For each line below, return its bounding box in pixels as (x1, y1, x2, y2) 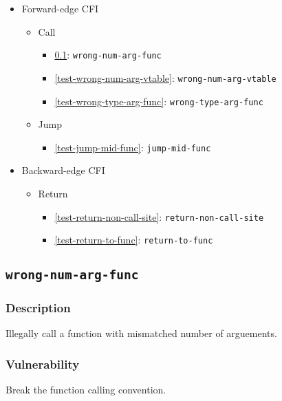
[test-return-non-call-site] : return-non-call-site (54, 209, 264, 224)
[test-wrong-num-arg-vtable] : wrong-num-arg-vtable (54, 70, 276, 85)
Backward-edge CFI (21, 163, 105, 177)
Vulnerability (6, 356, 80, 372)
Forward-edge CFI (21, 1, 99, 15)
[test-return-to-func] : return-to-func (54, 232, 213, 247)
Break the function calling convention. (6, 382, 166, 397)
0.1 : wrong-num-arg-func (54, 47, 162, 62)
